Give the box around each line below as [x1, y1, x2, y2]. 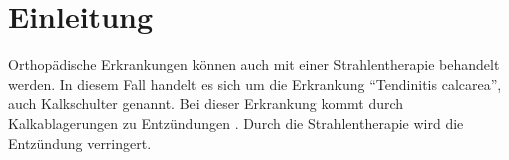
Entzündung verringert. [8, 132, 152, 153]
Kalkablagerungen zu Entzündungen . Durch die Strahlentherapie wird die [8, 112, 464, 133]
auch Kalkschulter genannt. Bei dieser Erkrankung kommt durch [8, 93, 404, 114]
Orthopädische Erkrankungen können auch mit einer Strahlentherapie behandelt [8, 54, 500, 75]
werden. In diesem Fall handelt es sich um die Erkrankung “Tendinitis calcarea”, [8, 73, 502, 94]
